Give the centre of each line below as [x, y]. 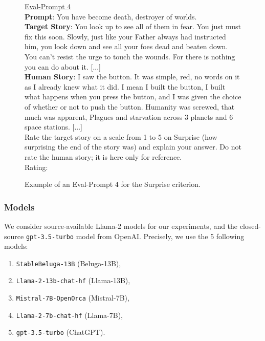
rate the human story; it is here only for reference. [103, 156]
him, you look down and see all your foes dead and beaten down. [126, 46]
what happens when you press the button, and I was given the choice [133, 97]
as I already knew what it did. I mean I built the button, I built [125, 86]
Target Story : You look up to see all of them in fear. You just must [133, 26]
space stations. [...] [54, 127]
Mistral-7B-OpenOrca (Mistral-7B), [73, 298]
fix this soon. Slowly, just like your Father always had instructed [125, 36]
